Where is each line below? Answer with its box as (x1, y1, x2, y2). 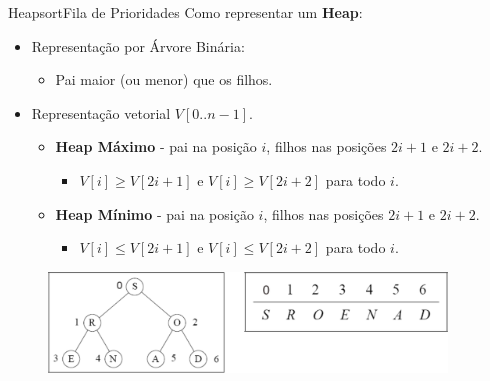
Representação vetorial (31, 102, 171, 123)
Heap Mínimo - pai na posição (55, 203, 254, 224)
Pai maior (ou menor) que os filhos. (55, 69, 273, 90)
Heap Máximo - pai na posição (55, 136, 257, 157)
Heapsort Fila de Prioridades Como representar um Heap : (8, 2, 363, 22)
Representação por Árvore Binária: (31, 35, 245, 56)
